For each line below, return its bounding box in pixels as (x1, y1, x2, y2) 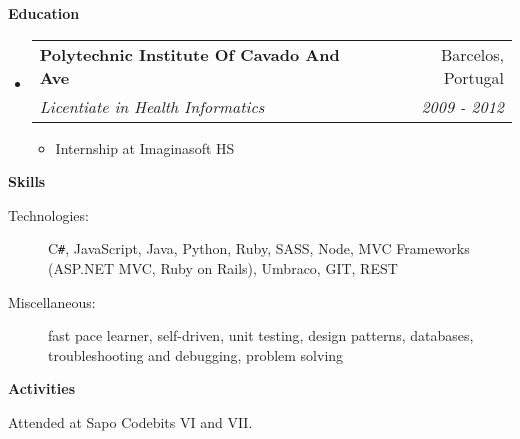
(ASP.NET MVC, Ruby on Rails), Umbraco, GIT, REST (48, 258, 398, 279)
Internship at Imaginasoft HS (55, 137, 235, 158)
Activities (8, 378, 76, 399)
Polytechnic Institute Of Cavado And (39, 42, 340, 66)
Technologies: (8, 204, 89, 225)
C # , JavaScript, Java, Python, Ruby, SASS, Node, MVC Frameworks (48, 238, 470, 259)
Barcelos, (440, 42, 504, 66)
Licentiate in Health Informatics (39, 94, 265, 118)
